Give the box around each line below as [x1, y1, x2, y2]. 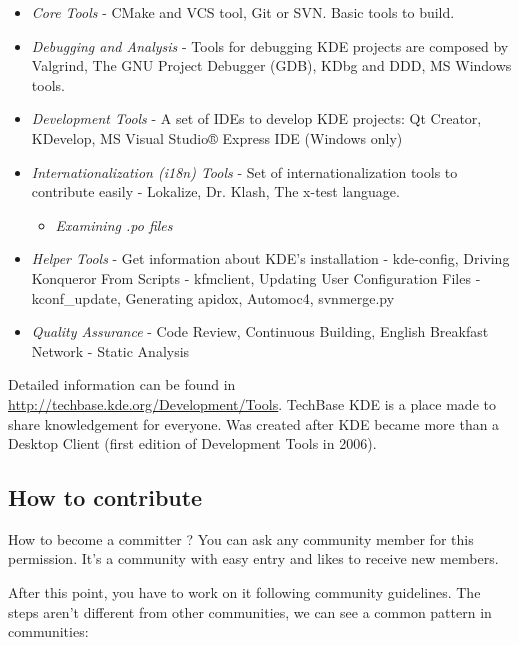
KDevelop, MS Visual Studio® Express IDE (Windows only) [31, 127, 403, 148]
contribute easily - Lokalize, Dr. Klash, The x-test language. [31, 181, 400, 202]
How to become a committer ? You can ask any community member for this [8, 528, 474, 549]
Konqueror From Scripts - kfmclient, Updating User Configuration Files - [31, 267, 481, 288]
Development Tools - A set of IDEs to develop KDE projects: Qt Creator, [31, 108, 482, 129]
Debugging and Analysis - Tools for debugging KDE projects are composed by [31, 35, 509, 56]
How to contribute [8, 482, 203, 513]
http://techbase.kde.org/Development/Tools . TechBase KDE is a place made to [8, 393, 496, 414]
